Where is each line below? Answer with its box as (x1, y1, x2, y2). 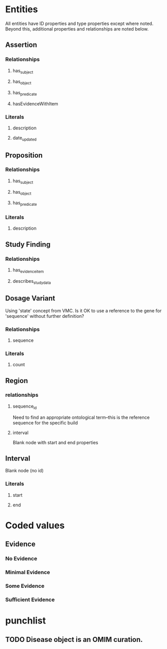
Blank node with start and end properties (12, 439, 98, 445)
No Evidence (5, 555, 38, 562)
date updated (12, 135, 37, 142)
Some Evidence (5, 582, 45, 589)
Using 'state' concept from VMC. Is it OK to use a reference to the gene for (5, 307, 162, 314)
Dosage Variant (5, 294, 55, 303)
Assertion (5, 41, 37, 49)
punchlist (5, 615, 46, 627)
